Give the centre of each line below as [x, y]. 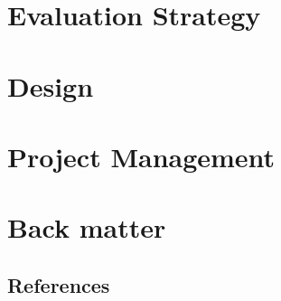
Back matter [87, 227]
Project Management [141, 156]
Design [51, 85]
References [59, 284]
